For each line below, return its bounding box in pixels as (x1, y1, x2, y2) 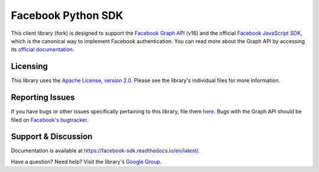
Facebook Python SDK (11, 9, 123, 22)
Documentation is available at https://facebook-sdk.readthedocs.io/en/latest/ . (11, 147, 200, 154)
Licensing (11, 61, 48, 72)
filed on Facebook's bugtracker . (11, 116, 89, 124)
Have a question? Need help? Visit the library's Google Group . (11, 158, 162, 165)
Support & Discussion (11, 132, 93, 142)
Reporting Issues (11, 92, 75, 103)
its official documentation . (11, 46, 74, 53)
